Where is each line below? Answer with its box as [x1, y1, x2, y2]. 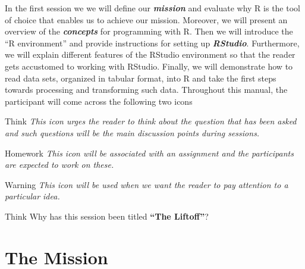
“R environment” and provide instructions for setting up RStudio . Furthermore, [5, 36, 300, 49]
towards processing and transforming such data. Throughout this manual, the [5, 83, 288, 96]
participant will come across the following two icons [5, 95, 193, 107]
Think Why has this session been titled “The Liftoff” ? [5, 209, 209, 222]
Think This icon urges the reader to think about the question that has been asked [5, 115, 297, 127]
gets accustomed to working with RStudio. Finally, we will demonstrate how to [5, 60, 293, 72]
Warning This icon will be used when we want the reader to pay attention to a [5, 178, 288, 190]
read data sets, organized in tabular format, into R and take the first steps [5, 71, 276, 84]
